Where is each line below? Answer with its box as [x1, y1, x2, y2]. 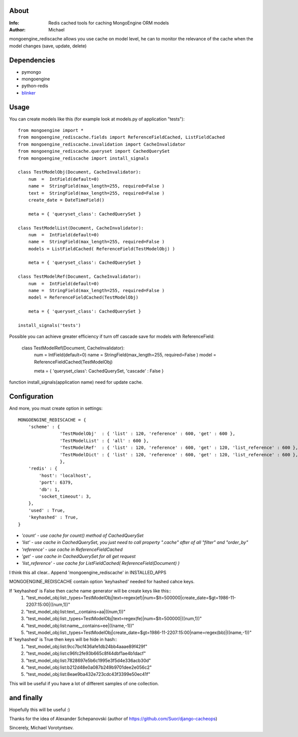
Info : [9, 20, 19, 26]
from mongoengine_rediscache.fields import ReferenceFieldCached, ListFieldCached [18, 134, 225, 140]
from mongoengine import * [18, 127, 84, 133]
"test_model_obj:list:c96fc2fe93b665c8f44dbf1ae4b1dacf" [26, 650, 146, 656]
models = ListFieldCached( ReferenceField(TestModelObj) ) [28, 246, 175, 251]
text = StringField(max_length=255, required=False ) [28, 190, 165, 196]
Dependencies [9, 56, 56, 64]
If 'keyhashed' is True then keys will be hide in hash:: [9, 636, 118, 642]
